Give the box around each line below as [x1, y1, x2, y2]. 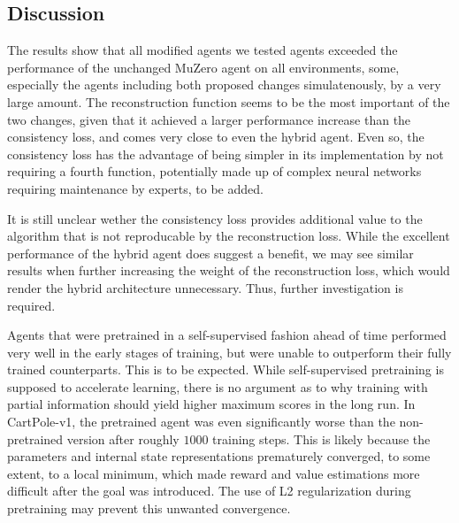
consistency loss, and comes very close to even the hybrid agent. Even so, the [7, 127, 425, 146]
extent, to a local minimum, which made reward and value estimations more [7, 464, 420, 482]
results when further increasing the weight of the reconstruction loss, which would [7, 261, 450, 280]
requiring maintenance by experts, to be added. [7, 179, 264, 197]
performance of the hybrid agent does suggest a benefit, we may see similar [7, 243, 414, 262]
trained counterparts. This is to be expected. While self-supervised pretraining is [7, 360, 444, 379]
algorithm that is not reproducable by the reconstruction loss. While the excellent [7, 227, 450, 245]
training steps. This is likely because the [212, 429, 431, 448]
